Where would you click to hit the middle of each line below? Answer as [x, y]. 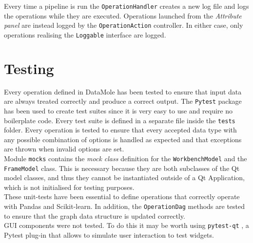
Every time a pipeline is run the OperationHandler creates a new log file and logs [126, 6]
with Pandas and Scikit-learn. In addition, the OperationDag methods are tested [125, 206]
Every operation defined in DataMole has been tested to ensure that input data [123, 91]
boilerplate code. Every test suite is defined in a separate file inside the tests [120, 120]
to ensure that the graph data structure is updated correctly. [95, 215]
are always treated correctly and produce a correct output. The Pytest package [123, 101]
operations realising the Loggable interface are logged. [85, 34]
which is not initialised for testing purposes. [69, 187]
